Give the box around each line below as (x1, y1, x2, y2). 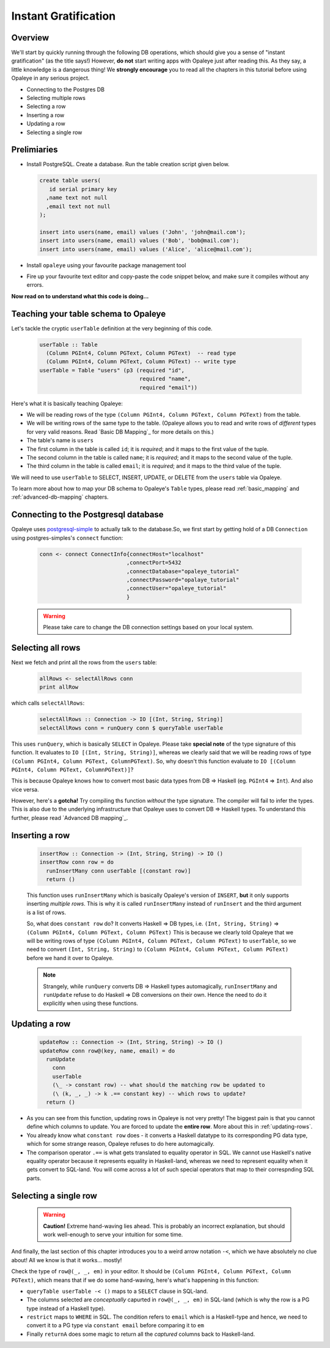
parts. (26, 1174, 42, 1182)
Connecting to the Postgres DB (26, 86, 105, 93)
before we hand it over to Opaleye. (26, 954, 114, 961)
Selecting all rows (11, 642, 81, 653)
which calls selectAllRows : (11, 699, 85, 707)
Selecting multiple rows (26, 94, 86, 102)
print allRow (39, 684, 79, 691)
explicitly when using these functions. (43, 999, 139, 1007)
